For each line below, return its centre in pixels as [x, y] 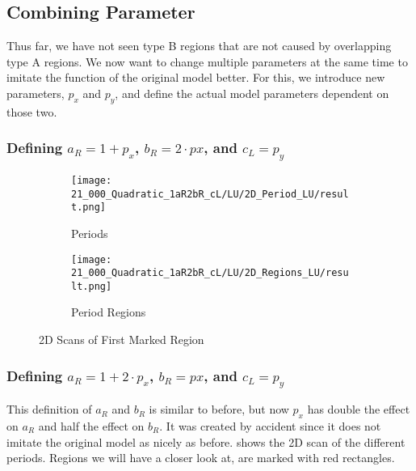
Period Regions [109, 312]
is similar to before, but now [219, 409]
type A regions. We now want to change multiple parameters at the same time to [207, 61]
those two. [32, 111]
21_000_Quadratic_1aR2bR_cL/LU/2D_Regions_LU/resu [210, 273]
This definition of [49, 409]
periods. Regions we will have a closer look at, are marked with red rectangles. [201, 458]
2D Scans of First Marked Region [122, 339]
